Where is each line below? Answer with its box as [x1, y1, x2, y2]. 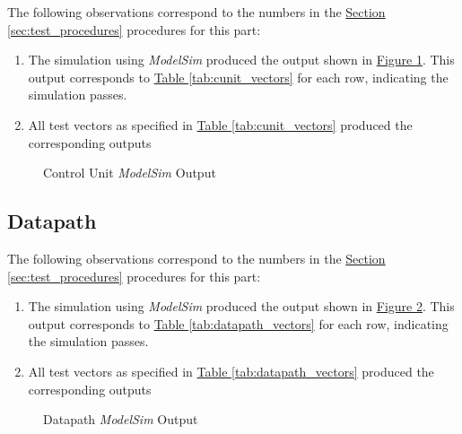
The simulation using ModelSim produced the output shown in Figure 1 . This [28, 50, 455, 69]
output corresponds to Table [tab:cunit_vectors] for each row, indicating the [28, 67, 449, 86]
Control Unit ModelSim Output [43, 163, 216, 182]
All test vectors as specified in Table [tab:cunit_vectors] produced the [28, 115, 413, 134]
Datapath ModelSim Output [43, 410, 198, 429]
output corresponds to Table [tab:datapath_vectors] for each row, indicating [28, 314, 449, 333]
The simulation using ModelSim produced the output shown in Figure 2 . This [28, 297, 455, 316]
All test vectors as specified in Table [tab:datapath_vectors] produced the [28, 361, 434, 380]
